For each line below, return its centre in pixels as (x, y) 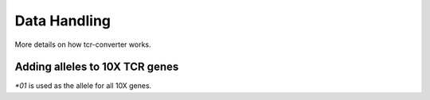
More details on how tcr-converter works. (83, 44)
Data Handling (63, 21)
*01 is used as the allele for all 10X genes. (83, 86)
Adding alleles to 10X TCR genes (97, 67)
